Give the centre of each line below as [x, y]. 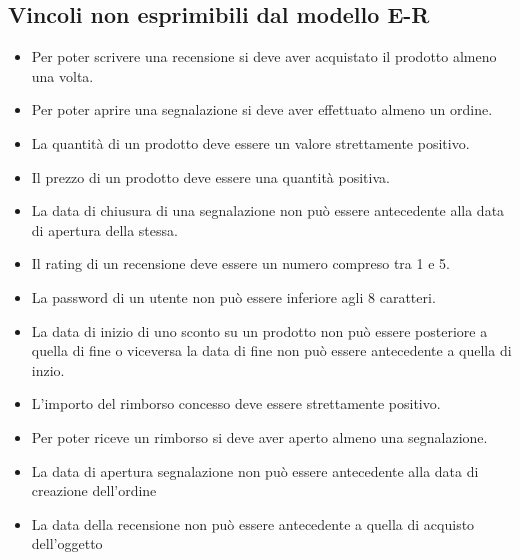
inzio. [48, 369]
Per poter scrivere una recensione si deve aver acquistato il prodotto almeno [264, 56]
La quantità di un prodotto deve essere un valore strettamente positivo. [250, 142]
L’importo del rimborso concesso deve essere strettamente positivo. [236, 403]
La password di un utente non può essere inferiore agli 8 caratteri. [233, 296]
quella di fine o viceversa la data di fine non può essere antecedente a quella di [271, 350]
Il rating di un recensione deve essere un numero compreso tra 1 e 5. [240, 263]
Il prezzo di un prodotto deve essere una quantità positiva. [210, 176]
